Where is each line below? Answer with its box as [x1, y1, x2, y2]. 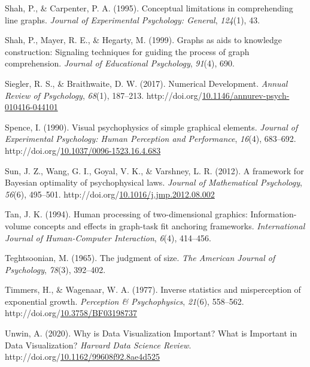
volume [5, 219, 31, 232]
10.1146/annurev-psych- [202, 89, 290, 101]
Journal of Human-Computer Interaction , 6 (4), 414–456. [5, 231, 211, 244]
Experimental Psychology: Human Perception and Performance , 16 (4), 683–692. [5, 132, 296, 145]
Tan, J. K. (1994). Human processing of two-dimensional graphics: [5, 208, 248, 220]
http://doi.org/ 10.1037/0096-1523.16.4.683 [5, 144, 161, 156]
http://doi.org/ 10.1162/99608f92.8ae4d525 [5, 350, 160, 363]
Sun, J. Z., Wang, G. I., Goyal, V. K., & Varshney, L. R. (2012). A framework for [5, 164, 304, 177]
